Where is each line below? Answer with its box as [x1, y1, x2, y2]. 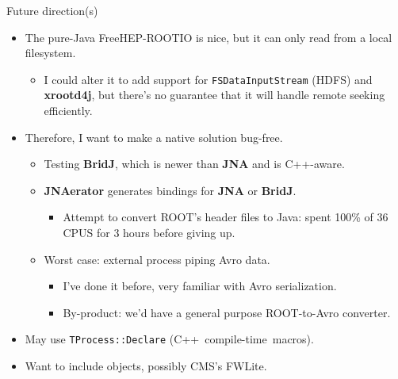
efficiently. [44, 102, 93, 119]
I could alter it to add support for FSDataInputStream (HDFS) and [44, 71, 373, 87]
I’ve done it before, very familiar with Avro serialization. [63, 278, 337, 294]
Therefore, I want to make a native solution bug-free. [25, 128, 283, 145]
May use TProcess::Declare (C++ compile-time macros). [25, 331, 314, 347]
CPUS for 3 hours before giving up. [63, 224, 235, 240]
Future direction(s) [6, 2, 98, 18]
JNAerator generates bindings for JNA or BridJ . [44, 182, 297, 198]
